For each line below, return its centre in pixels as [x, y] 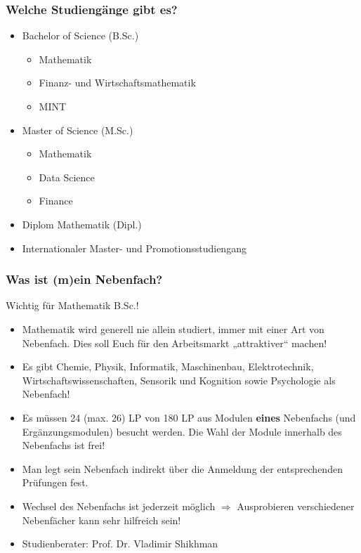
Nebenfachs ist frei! [64, 445]
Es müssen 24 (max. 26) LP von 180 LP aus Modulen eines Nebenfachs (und [189, 417]
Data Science [67, 177]
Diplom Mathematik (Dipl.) [82, 224]
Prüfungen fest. [55, 482]
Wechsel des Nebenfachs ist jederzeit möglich [119, 506]
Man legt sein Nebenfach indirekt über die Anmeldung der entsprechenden [182, 468]
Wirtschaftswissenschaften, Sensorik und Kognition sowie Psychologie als [179, 380]
